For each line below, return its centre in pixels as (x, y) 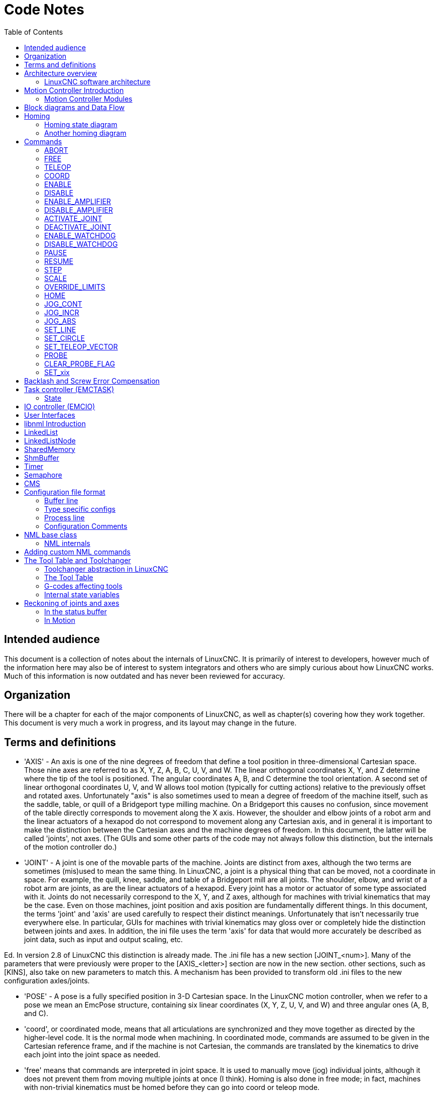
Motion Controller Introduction (74, 90)
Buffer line (61, 500)
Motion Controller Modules (88, 99)
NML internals (67, 543)
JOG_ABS (60, 321)
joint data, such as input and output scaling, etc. (103, 940)
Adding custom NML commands (77, 552)
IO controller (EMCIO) (60, 406)
